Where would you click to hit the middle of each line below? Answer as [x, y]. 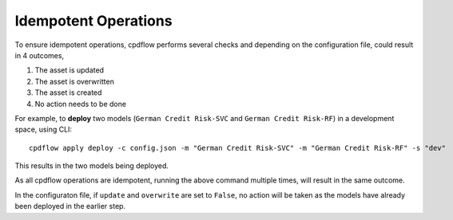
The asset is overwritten [75, 81]
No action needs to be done [81, 104]
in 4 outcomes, [39, 55]
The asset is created [68, 92]
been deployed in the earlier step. [70, 206]
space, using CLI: [43, 130]
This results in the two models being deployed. [92, 166]
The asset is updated [69, 70]
